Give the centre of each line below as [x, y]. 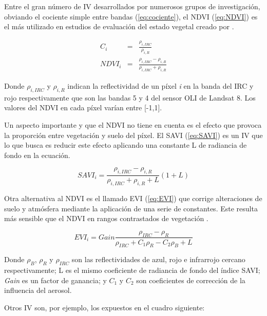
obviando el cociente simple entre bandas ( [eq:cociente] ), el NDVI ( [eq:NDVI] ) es [131, 16]
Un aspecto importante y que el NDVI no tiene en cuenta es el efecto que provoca [133, 124]
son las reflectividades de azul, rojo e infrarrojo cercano [158, 259]
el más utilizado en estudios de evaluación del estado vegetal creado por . [119, 26]
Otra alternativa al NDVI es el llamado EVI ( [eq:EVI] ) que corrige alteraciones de [133, 198]
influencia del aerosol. [38, 290]
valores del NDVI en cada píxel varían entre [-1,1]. [83, 107]
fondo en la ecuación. [37, 155]
